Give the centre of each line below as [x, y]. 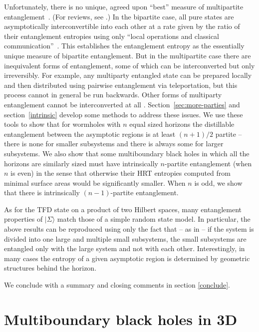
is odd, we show [218, 182]
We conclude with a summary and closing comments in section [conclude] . [117, 285]
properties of [23, 219]
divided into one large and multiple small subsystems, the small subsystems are [125, 238]
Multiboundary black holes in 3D [121, 319]
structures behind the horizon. [50, 268]
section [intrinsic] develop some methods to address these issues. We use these [124, 114]
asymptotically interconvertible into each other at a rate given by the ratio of [122, 26]
